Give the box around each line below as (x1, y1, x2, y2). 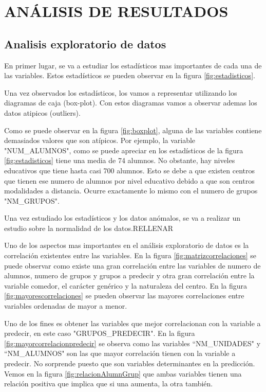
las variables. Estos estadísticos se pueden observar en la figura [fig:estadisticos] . (4, 70, 255, 81)
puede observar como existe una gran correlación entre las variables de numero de (4, 260, 261, 271)
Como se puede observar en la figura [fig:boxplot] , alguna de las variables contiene (4, 124, 262, 135)
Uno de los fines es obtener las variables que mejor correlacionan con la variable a (4, 317, 261, 328)
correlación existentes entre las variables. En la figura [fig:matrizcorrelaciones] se (4, 250, 256, 261)
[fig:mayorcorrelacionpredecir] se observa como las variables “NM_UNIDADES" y (4, 337, 261, 348)
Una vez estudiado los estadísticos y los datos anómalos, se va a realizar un (4, 212, 240, 223)
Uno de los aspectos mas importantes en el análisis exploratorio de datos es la (4, 240, 249, 251)
